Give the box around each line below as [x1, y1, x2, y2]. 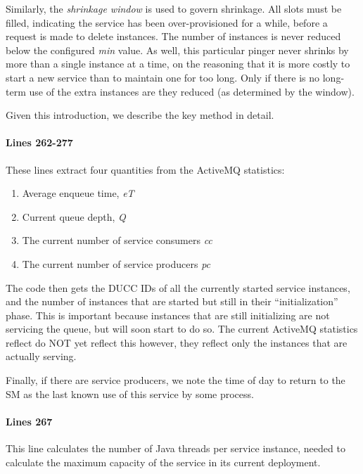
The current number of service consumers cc [22, 233, 212, 248]
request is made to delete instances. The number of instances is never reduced [6, 29, 341, 44]
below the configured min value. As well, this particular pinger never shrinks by [6, 42, 349, 57]
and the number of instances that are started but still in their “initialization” [6, 294, 338, 309]
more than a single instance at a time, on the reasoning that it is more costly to [6, 56, 350, 71]
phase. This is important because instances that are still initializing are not [6, 307, 330, 322]
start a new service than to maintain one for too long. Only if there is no [6, 70, 320, 84]
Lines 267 [6, 414, 53, 428]
